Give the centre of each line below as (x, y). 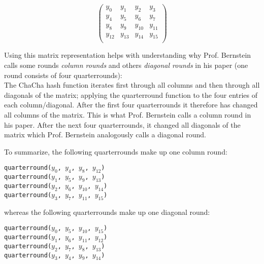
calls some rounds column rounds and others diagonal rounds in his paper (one (126, 65)
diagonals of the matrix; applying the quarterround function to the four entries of (131, 95)
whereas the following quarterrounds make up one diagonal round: (107, 212)
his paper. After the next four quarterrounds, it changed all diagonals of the (122, 124)
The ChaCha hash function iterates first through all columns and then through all (132, 85)
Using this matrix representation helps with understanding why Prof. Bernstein (128, 55)
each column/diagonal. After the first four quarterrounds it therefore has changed (131, 105)
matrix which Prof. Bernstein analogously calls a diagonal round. (105, 135)
